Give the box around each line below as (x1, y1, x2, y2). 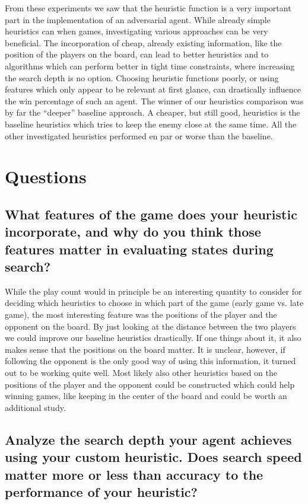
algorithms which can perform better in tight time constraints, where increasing (5, 59, 295, 72)
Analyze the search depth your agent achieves (5, 430, 292, 448)
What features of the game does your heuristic (5, 205, 297, 223)
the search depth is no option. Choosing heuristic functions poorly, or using (5, 71, 279, 84)
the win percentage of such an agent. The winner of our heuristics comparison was (5, 94, 304, 107)
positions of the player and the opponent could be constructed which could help (5, 378, 295, 390)
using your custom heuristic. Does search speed (5, 448, 302, 466)
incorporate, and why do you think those (5, 222, 261, 241)
